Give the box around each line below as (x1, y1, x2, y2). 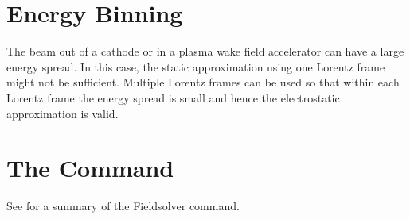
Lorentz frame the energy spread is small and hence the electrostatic (6, 89, 340, 106)
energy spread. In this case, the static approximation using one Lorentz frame (6, 58, 385, 75)
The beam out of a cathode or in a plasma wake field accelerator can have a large (6, 43, 404, 60)
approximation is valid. (6, 105, 119, 121)
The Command (6, 152, 174, 184)
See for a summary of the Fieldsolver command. (6, 198, 240, 214)
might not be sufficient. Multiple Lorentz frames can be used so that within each (6, 74, 400, 90)
